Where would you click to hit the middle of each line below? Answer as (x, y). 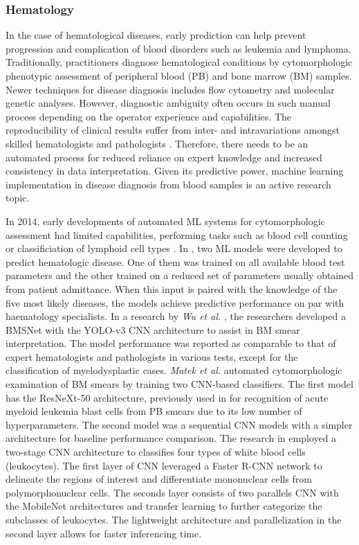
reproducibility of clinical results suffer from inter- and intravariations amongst (173, 130)
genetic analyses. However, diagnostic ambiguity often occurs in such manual (168, 103)
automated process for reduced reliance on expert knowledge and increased (164, 157)
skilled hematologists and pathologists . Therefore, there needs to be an (157, 143)
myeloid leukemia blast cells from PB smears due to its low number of (154, 411)
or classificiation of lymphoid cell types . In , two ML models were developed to (174, 248)
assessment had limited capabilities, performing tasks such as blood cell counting (177, 234)
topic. (18, 198)
